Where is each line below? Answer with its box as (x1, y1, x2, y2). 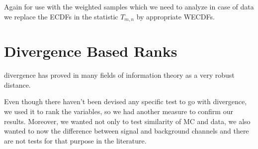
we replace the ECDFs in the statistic (4, 11, 118, 21)
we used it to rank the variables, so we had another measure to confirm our (4, 106, 233, 116)
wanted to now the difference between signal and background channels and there (4, 126, 249, 136)
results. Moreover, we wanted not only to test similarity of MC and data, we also (4, 116, 251, 126)
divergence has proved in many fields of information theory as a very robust (4, 70, 235, 80)
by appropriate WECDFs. (136, 11, 215, 21)
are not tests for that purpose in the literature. (4, 135, 147, 146)
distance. (4, 79, 31, 90)
